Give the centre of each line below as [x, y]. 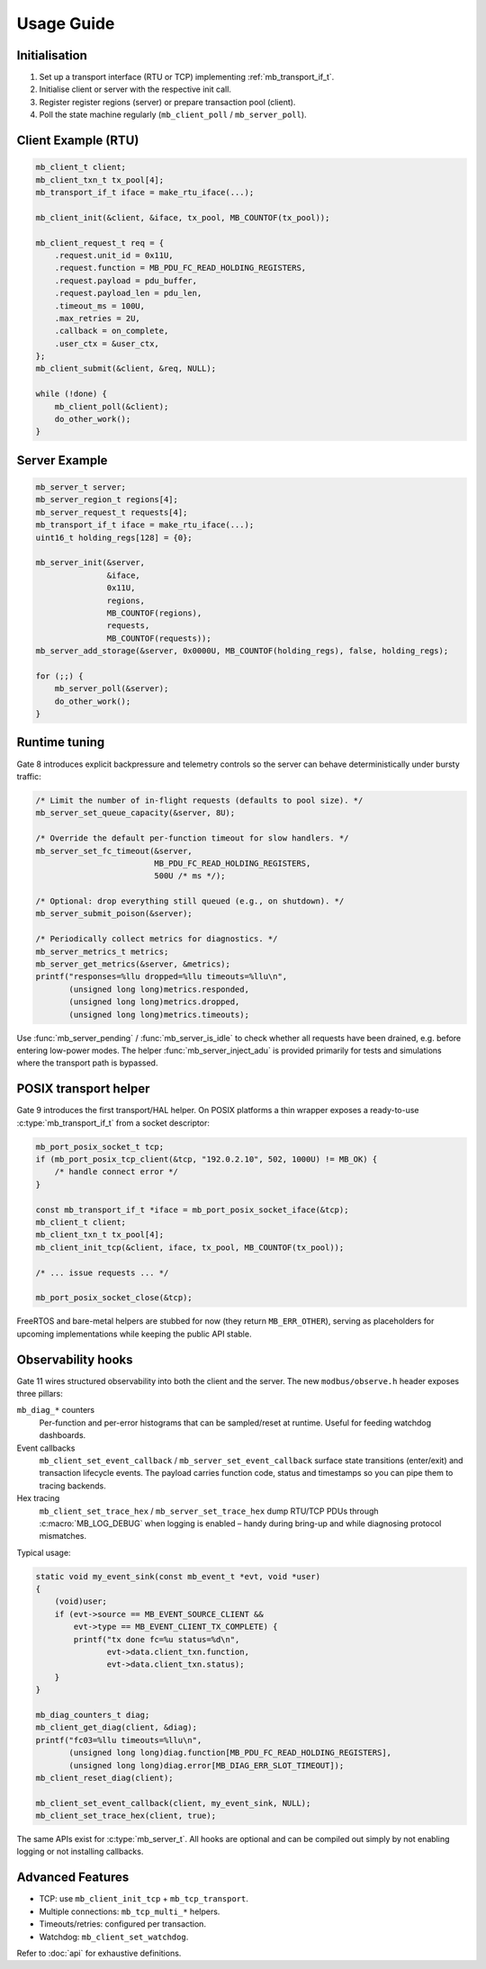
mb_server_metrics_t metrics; [102, 951]
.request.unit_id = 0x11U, [114, 255]
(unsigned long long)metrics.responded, [159, 989]
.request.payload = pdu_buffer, [126, 280]
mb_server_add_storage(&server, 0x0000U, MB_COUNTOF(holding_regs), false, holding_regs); [242, 651]
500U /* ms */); [190, 876]
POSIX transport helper [83, 1089]
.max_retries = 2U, [98, 318]
